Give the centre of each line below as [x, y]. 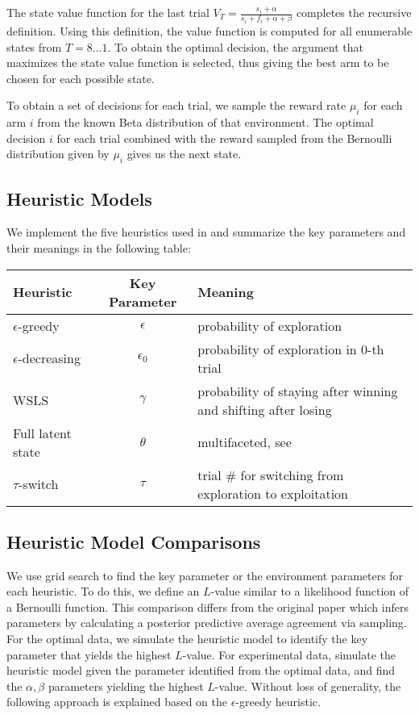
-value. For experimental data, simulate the [289, 654]
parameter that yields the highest [89, 654]
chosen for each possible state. [81, 78]
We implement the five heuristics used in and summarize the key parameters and [206, 232]
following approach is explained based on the [117, 702]
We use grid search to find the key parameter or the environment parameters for [205, 575]
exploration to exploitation [273, 493]
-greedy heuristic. [278, 702]
